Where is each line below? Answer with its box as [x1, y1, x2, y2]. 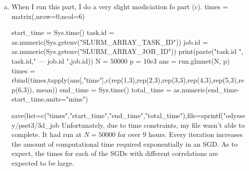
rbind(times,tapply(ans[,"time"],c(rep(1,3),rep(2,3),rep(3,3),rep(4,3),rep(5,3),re [11, 75, 245, 85]
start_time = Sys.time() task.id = [11, 27, 115, 37]
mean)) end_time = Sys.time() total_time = [36, 84, 172, 94]
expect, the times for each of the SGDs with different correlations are [11, 148, 218, 158]
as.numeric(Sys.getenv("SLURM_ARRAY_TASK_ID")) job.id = [11, 36, 208, 47]
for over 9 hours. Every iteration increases [117, 129, 243, 139]
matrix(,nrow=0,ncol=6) [11, 11, 85, 21]
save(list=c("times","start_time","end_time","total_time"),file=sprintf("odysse [11, 110, 246, 120]
